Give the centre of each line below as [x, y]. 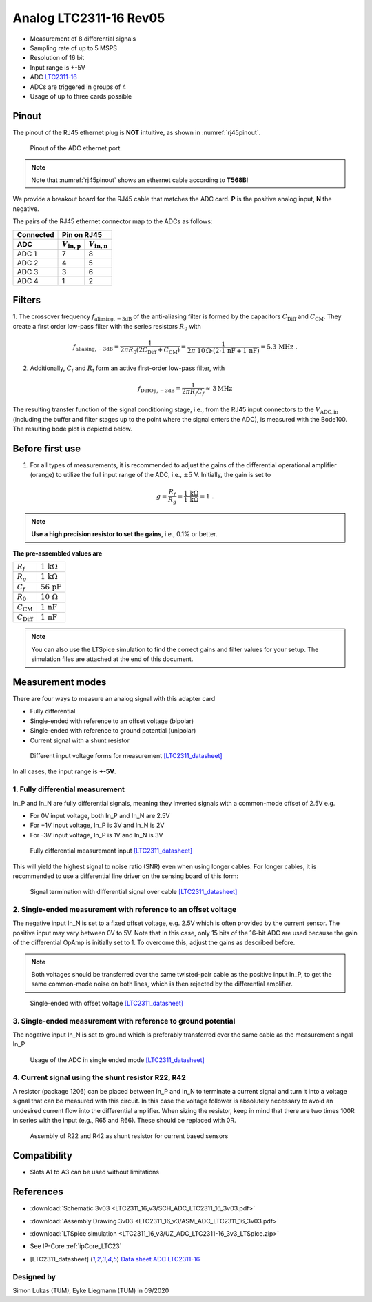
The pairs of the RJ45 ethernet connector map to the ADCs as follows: [113, 221]
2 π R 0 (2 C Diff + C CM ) [150, 350]
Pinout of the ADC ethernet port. [76, 148]
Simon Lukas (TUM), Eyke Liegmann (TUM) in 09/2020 [91, 1290]
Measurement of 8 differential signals [83, 39]
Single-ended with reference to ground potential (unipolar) [113, 731]
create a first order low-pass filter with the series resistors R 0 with [107, 327]
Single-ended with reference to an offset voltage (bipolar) [112, 721]
